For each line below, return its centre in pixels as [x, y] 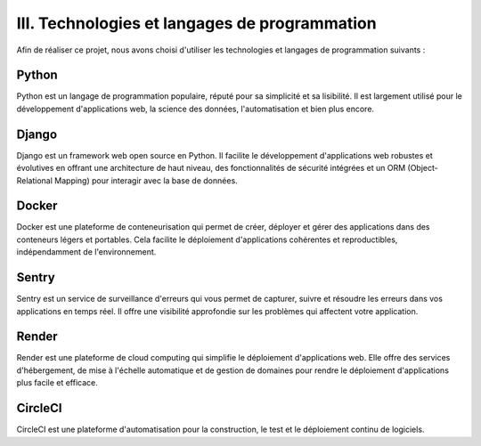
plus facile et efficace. [57, 383]
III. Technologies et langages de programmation [197, 23]
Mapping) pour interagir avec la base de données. [146, 180]
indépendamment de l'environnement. [86, 252]
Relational [35, 180]
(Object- [423, 168]
